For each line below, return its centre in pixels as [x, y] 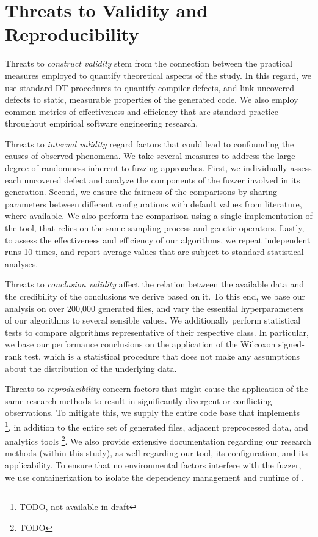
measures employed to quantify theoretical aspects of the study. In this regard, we [158, 75]
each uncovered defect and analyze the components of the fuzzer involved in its [153, 180]
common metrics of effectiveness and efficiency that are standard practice [142, 111]
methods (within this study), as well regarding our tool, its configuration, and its [157, 453]
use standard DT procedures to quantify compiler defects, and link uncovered [150, 87]
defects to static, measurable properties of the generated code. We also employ [152, 99]
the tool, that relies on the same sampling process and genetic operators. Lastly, [155, 228]
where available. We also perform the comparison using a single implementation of [159, 216]
